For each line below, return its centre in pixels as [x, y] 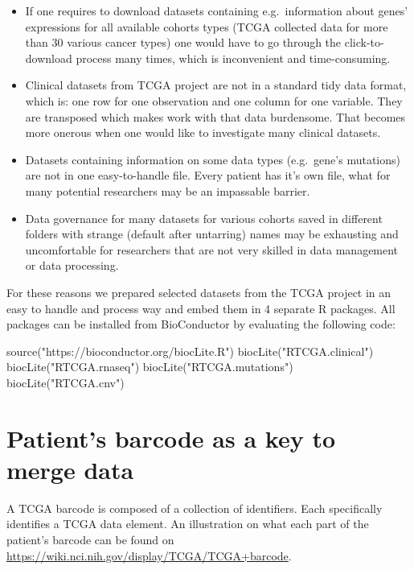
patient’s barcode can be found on [90, 539]
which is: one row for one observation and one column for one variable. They [214, 100]
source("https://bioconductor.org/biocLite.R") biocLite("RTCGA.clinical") [190, 351]
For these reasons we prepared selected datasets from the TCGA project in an [199, 292]
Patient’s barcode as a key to [171, 438]
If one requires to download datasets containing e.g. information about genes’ [217, 10]
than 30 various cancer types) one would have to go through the [183, 42]
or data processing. [72, 265]
